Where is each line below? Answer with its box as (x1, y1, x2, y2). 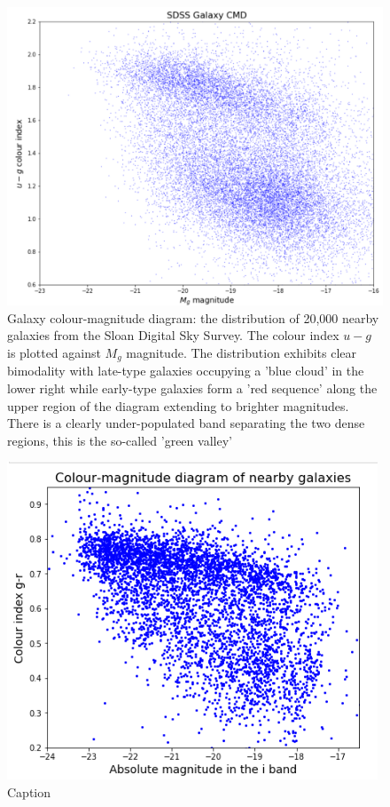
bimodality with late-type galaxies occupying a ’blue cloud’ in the (7, 361, 364, 380)
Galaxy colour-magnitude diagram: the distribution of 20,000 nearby (7, 308, 379, 327)
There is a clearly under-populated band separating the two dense (7, 414, 365, 432)
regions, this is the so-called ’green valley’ (7, 431, 232, 449)
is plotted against (7, 344, 101, 361)
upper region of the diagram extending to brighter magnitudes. (7, 396, 349, 415)
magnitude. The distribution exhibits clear (126, 344, 356, 361)
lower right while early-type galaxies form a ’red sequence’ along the (7, 379, 378, 398)
